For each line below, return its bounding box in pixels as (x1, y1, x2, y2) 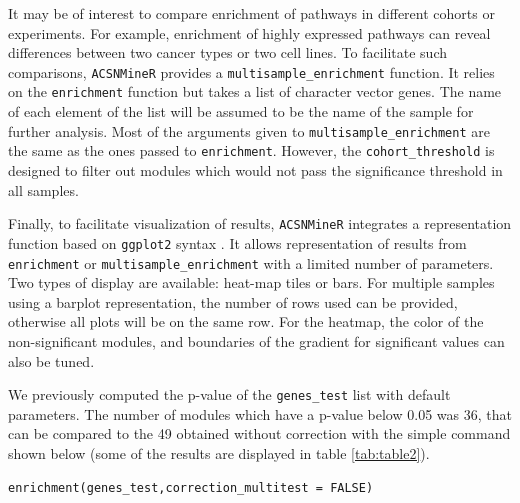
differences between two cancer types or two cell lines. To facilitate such (8, 42, 447, 63)
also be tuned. (8, 350, 95, 371)
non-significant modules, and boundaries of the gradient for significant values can (8, 330, 505, 351)
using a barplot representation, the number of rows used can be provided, (8, 291, 458, 312)
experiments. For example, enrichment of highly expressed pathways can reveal (8, 22, 491, 43)
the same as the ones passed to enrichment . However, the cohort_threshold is (8, 140, 495, 161)
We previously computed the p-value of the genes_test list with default (8, 384, 451, 405)
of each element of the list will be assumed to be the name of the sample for (8, 101, 474, 122)
